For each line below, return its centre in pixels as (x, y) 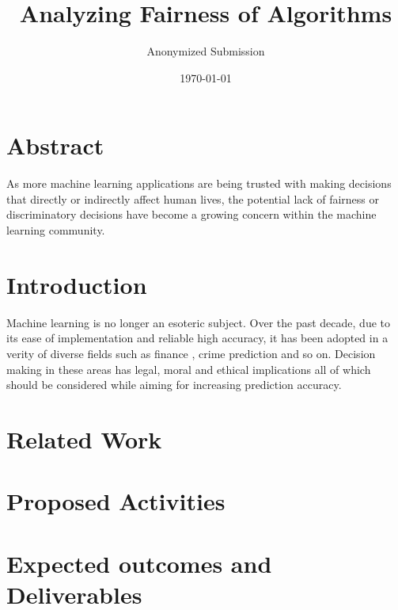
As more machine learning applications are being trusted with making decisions (199, 183)
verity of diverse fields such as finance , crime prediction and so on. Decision (191, 353)
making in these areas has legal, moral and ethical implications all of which (189, 369)
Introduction (77, 284)
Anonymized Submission (206, 51)
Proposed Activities (116, 501)
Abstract (55, 145)
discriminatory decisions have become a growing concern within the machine (191, 214)
